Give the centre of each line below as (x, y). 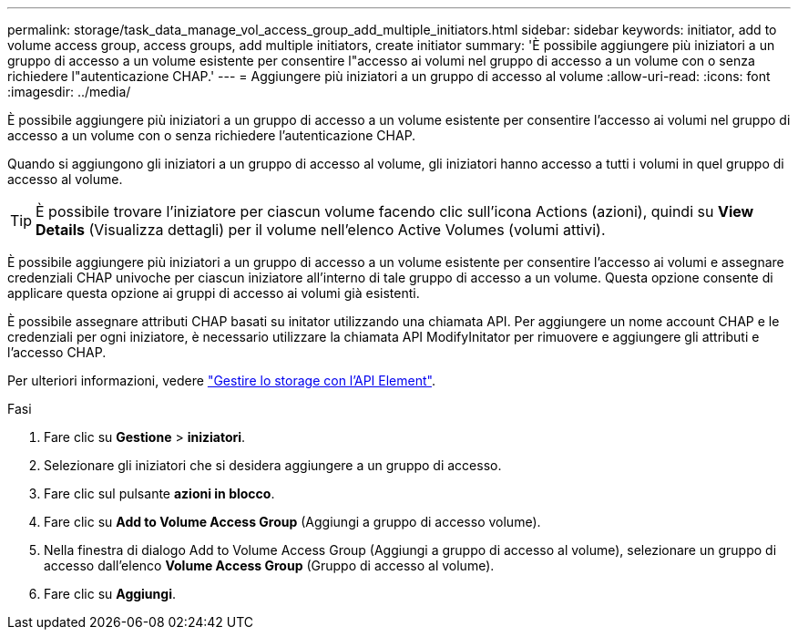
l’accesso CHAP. (57, 352)
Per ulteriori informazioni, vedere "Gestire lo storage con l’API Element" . (221, 380)
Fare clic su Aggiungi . (110, 594)
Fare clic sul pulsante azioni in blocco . (159, 493)
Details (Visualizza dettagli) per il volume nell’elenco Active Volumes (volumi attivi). (321, 230)
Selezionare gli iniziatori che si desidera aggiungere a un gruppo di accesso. (273, 465)
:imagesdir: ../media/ (69, 92)
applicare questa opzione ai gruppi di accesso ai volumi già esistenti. (214, 293)
